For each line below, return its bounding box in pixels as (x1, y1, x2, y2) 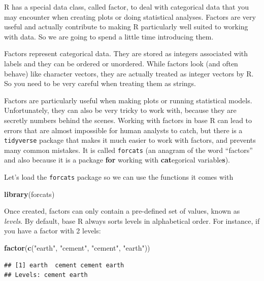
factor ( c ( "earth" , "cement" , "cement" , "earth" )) (4, 243, 150, 253)
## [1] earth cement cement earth (4, 261, 124, 269)
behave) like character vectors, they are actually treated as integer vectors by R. (4, 68, 254, 78)
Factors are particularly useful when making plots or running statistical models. (4, 95, 252, 105)
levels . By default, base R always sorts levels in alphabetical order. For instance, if (4, 215, 260, 226)
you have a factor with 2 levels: (4, 225, 101, 236)
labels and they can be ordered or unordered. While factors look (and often (4, 58, 238, 68)
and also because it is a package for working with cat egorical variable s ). (4, 154, 230, 165)
